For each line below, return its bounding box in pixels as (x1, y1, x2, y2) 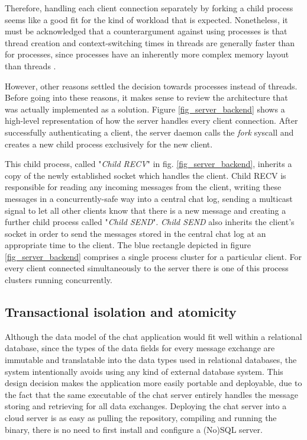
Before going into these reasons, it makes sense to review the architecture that (5, 91, 288, 104)
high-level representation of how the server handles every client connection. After (5, 114, 298, 127)
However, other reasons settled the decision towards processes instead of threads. (5, 79, 298, 92)
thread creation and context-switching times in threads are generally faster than (5, 36, 295, 49)
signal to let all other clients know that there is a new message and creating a (5, 204, 286, 216)
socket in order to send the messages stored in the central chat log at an (5, 227, 266, 239)
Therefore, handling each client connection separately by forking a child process (5, 2, 293, 14)
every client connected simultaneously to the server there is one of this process (5, 262, 289, 274)
